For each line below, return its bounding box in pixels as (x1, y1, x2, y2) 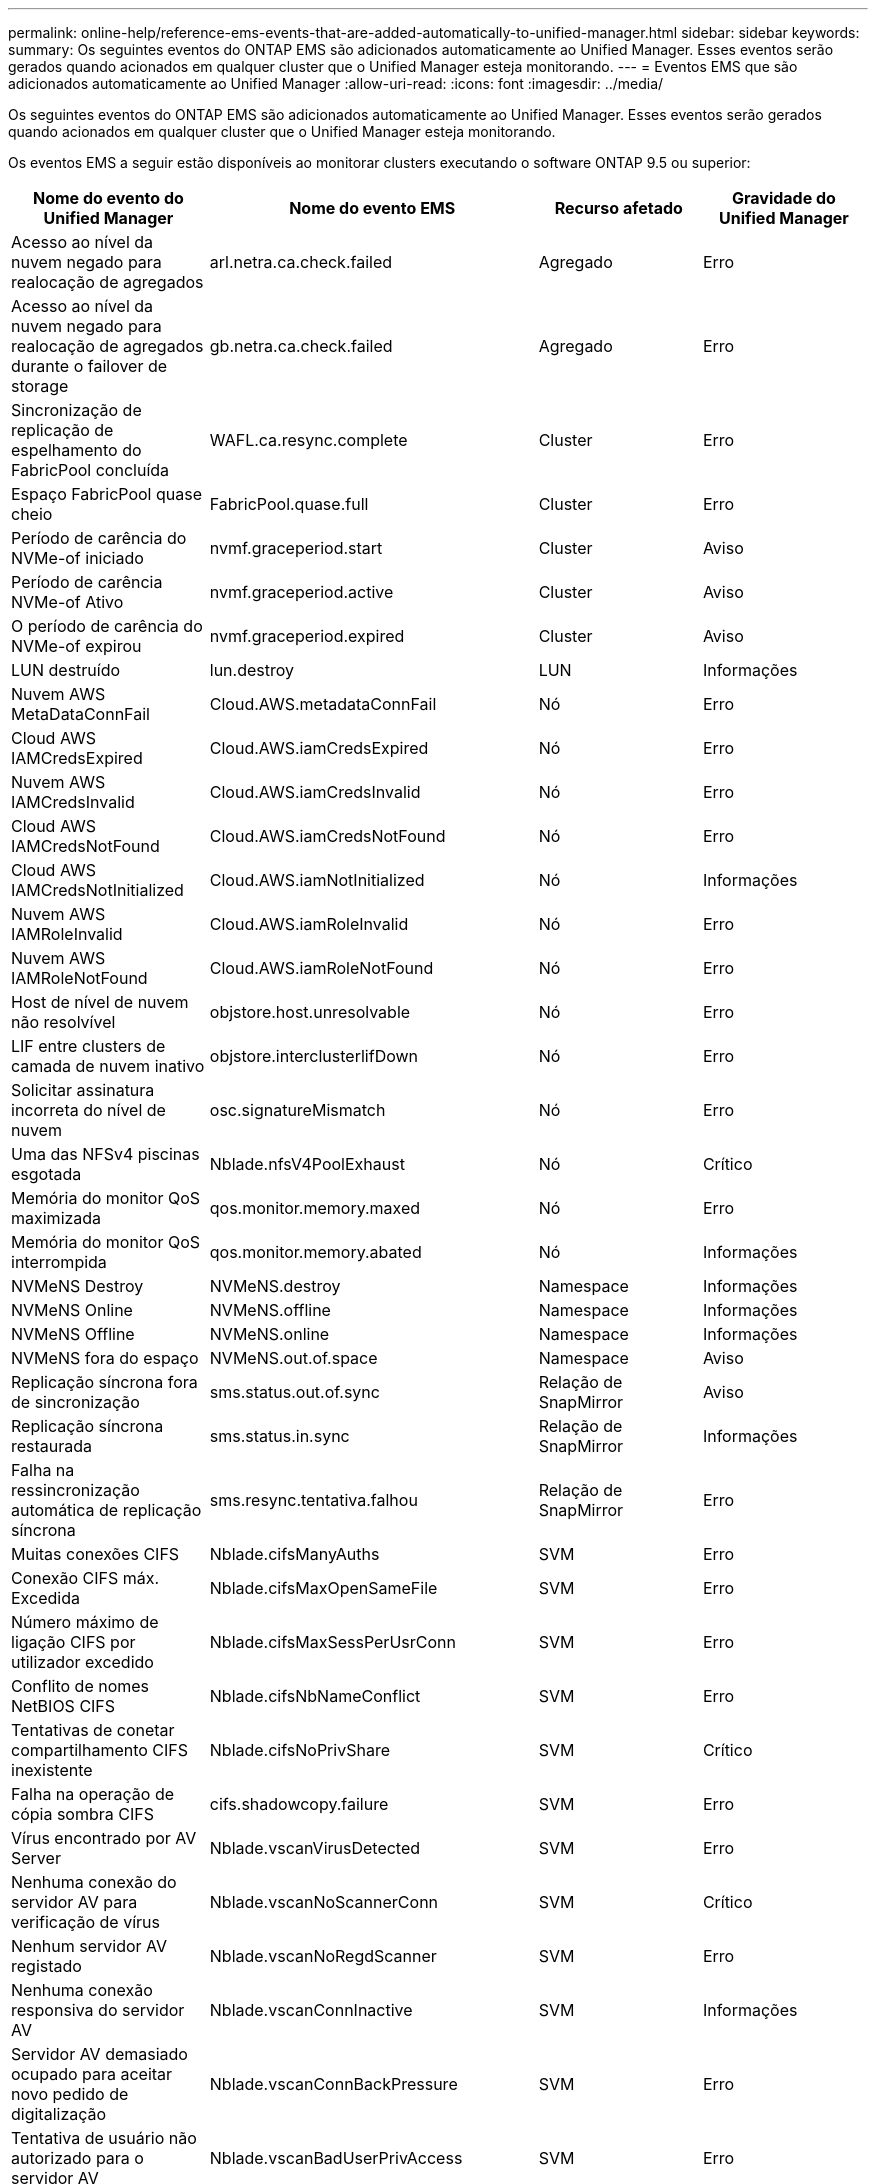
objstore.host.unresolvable (209, 1002, 411, 1022)
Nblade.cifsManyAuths (209, 1544, 380, 1564)
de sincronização (11, 1392, 140, 1412)
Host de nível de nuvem (11, 992, 189, 1012)
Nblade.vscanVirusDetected (209, 1838, 421, 1858)
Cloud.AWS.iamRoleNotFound (209, 958, 434, 978)
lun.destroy (209, 660, 295, 680)
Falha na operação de (11, 1784, 175, 1804)
